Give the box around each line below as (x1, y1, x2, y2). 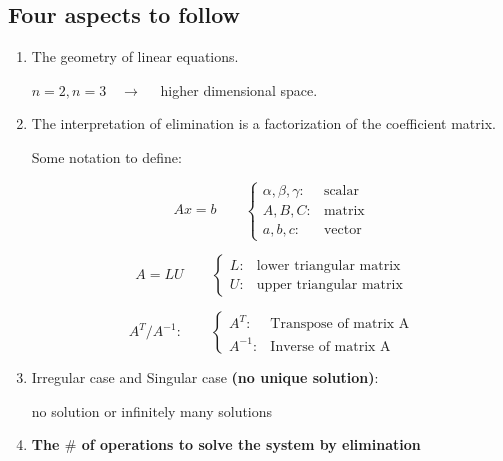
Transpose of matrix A (270, 317, 410, 332)
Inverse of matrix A (270, 339, 391, 354)
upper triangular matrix (256, 277, 403, 292)
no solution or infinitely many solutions (31, 400, 273, 421)
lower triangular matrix (256, 258, 401, 273)
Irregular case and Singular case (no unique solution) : (31, 367, 379, 388)
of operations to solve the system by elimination (81, 434, 421, 455)
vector (323, 222, 362, 237)
